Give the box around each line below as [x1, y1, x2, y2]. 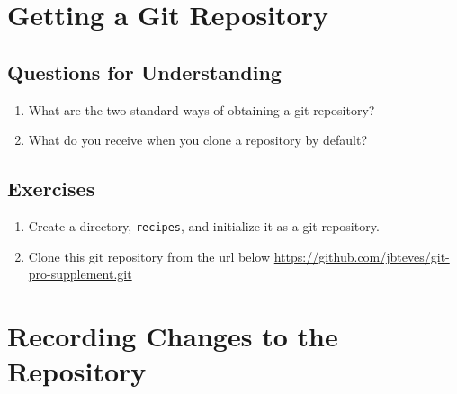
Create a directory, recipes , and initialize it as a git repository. [28, 216, 380, 235]
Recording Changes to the [7, 318, 338, 354]
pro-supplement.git [28, 264, 132, 283]
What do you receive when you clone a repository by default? [28, 130, 368, 149]
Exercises [7, 175, 95, 202]
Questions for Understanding [7, 58, 282, 85]
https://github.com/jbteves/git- [273, 246, 450, 265]
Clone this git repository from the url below [28, 246, 271, 265]
